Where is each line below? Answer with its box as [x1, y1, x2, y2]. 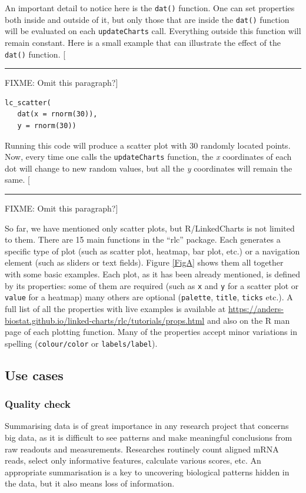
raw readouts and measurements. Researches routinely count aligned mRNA [5, 442, 279, 455]
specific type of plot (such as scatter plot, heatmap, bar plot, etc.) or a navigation [5, 244, 300, 257]
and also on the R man [207, 314, 290, 326]
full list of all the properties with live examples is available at [5, 302, 226, 314]
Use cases [5, 365, 64, 384]
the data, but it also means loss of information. [5, 477, 175, 489]
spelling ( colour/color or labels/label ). [5, 337, 158, 349]
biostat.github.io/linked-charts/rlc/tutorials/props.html [5, 314, 205, 326]
